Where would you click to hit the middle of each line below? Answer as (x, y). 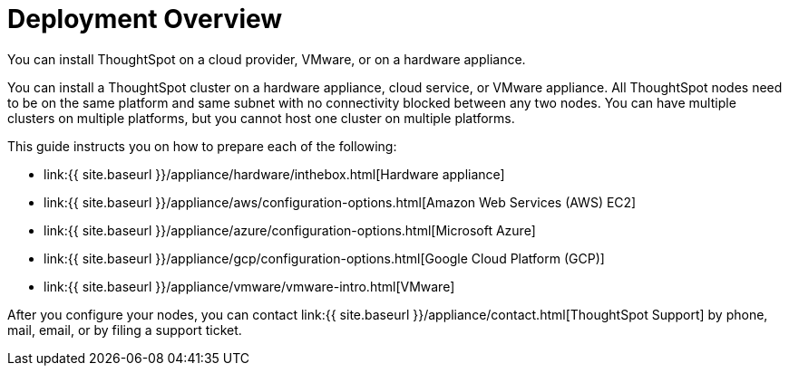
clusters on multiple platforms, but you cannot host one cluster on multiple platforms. (261, 118)
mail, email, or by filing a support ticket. (125, 330)
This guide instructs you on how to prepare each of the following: (202, 146)
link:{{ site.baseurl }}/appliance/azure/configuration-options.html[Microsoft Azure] (290, 230)
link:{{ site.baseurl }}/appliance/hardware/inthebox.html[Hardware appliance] (274, 174)
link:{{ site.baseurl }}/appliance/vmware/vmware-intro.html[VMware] (249, 286)
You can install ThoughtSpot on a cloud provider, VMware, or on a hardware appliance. (267, 59)
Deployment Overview (145, 19)
